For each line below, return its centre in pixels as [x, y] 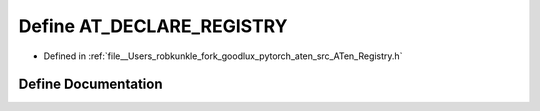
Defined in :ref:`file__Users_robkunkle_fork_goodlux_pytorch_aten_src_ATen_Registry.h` [223, 56]
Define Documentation [90, 84]
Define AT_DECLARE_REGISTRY [153, 26]
